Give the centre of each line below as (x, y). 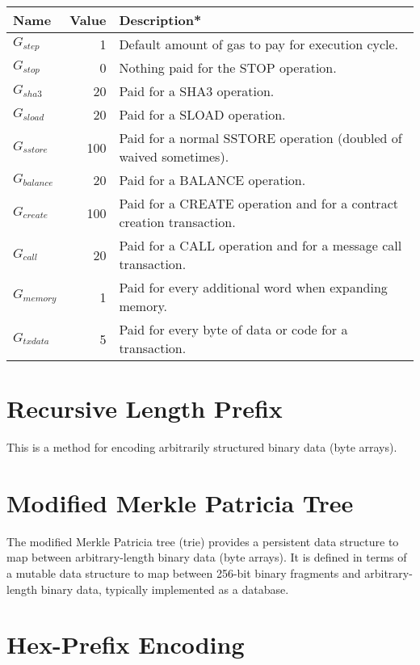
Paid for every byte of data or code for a (233, 329)
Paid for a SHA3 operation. (197, 91)
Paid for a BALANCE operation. (212, 180)
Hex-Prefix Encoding (126, 644)
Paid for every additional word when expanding (253, 287)
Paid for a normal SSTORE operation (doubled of (260, 138)
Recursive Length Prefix (145, 408)
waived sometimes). (174, 156)
